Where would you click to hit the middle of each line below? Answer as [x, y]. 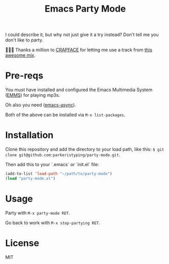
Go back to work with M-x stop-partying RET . [53, 222]
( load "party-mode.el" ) [30, 178]
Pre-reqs [24, 76]
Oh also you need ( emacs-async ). [41, 105]
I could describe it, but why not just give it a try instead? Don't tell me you [82, 35]
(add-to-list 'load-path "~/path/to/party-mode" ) [59, 174]
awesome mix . [20, 55]
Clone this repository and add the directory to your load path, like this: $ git [85, 149]
